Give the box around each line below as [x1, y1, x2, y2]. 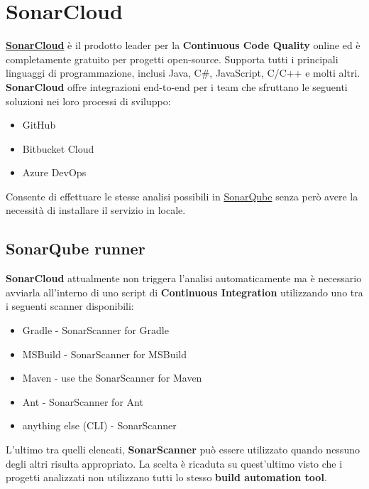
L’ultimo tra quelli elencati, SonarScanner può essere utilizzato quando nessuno [6, 442, 360, 457]
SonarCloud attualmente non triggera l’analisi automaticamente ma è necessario [6, 271, 362, 286]
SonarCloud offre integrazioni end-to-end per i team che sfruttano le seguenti [6, 79, 348, 94]
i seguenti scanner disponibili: [6, 299, 134, 313]
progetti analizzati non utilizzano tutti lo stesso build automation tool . [6, 470, 327, 485]
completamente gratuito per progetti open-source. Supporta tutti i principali [6, 51, 338, 66]
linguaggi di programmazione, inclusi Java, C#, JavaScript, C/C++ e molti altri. [6, 65, 360, 80]
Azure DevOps [22, 165, 87, 180]
